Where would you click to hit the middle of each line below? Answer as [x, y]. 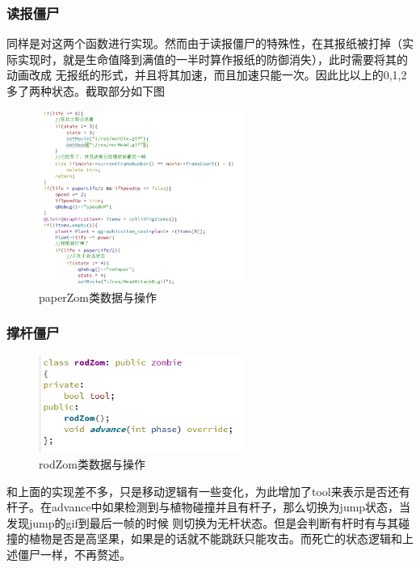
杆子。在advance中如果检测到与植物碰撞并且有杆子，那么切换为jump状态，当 [209, 507]
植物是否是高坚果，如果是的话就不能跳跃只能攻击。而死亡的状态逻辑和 [215, 538]
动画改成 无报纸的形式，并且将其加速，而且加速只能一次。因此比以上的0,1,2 [207, 75]
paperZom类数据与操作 [98, 297]
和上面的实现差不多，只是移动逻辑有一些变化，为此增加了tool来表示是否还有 [208, 491]
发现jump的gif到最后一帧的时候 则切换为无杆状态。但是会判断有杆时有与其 [203, 522]
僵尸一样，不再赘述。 [74, 554]
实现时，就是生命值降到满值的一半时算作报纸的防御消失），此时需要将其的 [212, 59]
